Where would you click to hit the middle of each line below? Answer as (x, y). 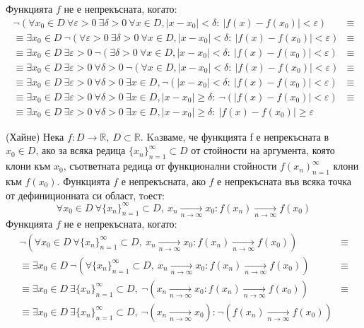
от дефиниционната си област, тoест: (85, 195)
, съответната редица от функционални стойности (170, 166)
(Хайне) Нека (35, 136)
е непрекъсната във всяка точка (284, 181)
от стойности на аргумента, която (263, 150)
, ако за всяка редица (81, 150)
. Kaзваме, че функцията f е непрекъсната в (235, 136)
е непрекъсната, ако (163, 181)
